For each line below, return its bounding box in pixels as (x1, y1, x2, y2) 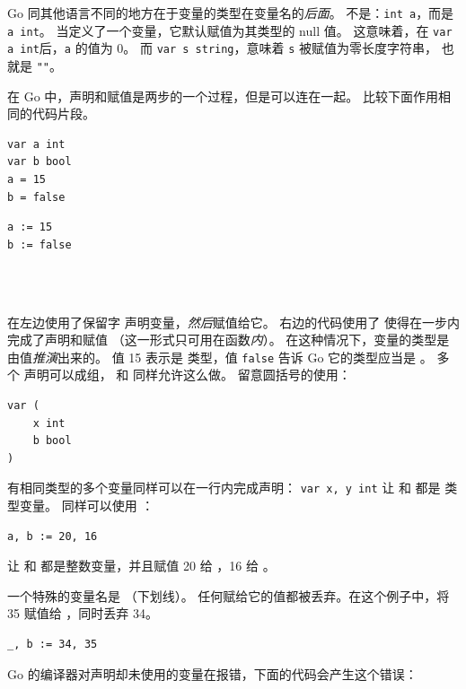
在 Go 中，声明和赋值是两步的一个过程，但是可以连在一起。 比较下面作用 (7, 86, 438, 105)
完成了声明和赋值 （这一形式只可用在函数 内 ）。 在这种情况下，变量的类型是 (7, 330, 450, 349)
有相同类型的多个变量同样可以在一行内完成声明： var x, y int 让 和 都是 (7, 478, 441, 497)
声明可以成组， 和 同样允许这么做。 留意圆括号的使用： (23, 365, 351, 384)
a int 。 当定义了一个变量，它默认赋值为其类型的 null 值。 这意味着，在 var (7, 21, 453, 39)
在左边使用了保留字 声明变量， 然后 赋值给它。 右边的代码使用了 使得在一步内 (7, 312, 460, 331)
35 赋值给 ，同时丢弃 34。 (7, 604, 158, 623)
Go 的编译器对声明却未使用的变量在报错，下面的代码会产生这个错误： (7, 664, 418, 683)
